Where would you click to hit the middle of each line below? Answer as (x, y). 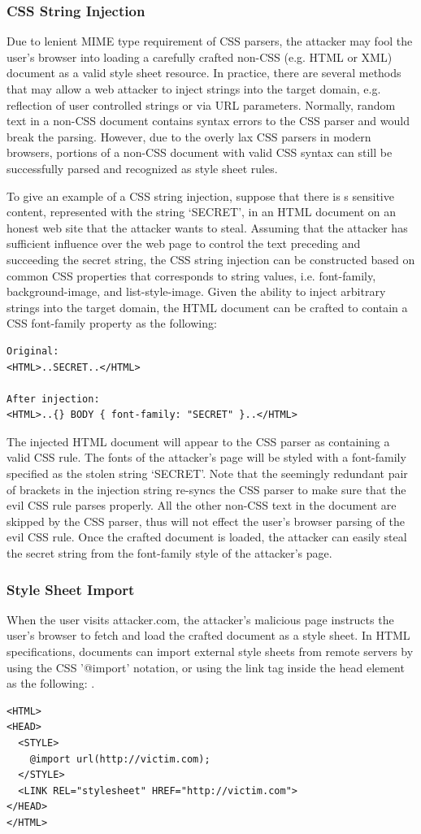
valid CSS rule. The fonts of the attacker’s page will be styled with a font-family (206, 457)
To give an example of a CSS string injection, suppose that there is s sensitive (200, 195)
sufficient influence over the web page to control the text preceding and (184, 243)
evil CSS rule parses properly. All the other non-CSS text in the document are (202, 505)
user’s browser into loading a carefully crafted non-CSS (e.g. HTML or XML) (200, 56)
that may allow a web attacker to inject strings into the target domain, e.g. (194, 89)
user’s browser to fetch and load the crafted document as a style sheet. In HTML (208, 635)
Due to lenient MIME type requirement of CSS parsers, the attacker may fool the (210, 41)
